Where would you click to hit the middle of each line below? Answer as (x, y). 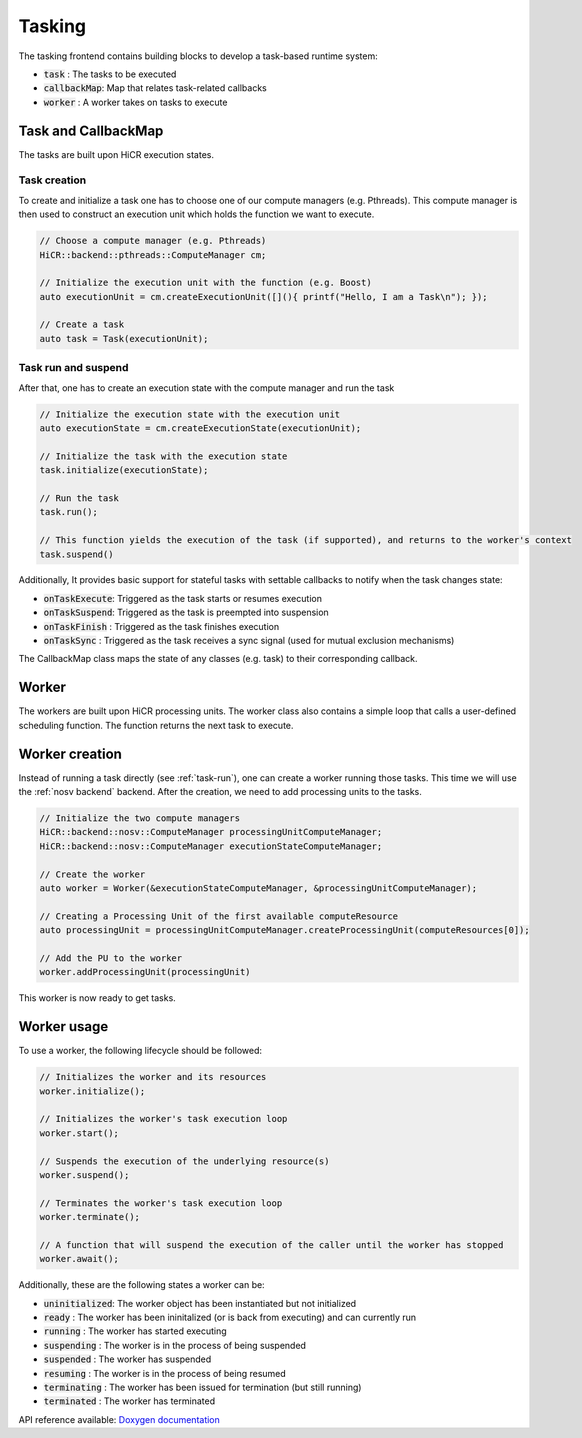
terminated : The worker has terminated (129, 1401)
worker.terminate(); (89, 1217)
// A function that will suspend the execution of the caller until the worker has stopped (271, 1244)
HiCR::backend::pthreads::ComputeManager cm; (153, 254)
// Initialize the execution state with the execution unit (190, 414)
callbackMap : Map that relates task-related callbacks (155, 88)
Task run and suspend (73, 368)
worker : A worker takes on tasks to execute (135, 102)
